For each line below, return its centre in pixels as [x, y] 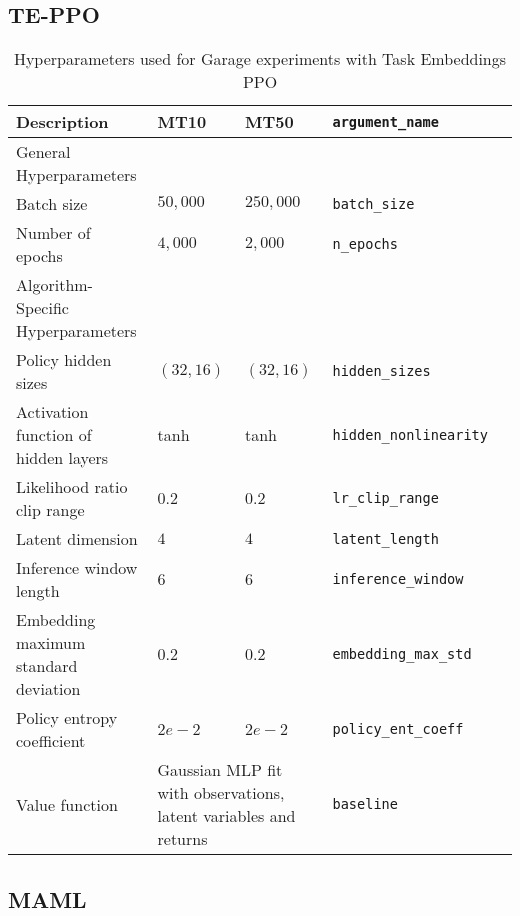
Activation [52, 412]
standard [47, 666]
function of [54, 435]
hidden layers [62, 458]
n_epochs [365, 244]
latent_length [385, 538]
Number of [53, 233]
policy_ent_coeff [398, 729]
